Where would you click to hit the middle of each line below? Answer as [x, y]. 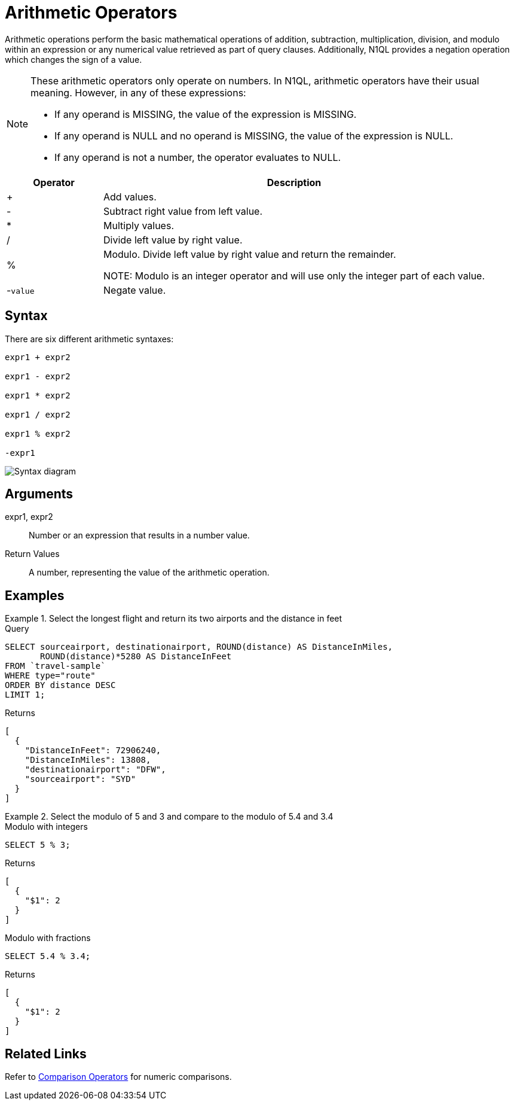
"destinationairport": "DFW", [95, 770]
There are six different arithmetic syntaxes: [89, 339]
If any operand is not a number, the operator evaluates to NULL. [198, 157]
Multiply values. [139, 225]
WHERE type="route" [50, 676]
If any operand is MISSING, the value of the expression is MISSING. [206, 114]
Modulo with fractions [48, 938]
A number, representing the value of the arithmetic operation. [149, 573]
